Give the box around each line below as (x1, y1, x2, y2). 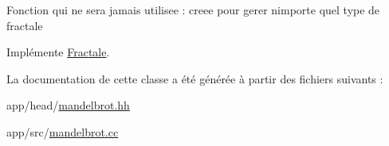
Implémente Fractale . (6, 44, 110, 60)
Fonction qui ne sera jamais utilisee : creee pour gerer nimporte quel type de (6, 2, 380, 17)
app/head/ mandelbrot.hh (6, 97, 130, 113)
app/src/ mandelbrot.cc (6, 123, 119, 140)
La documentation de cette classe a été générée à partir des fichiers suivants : (6, 70, 383, 86)
